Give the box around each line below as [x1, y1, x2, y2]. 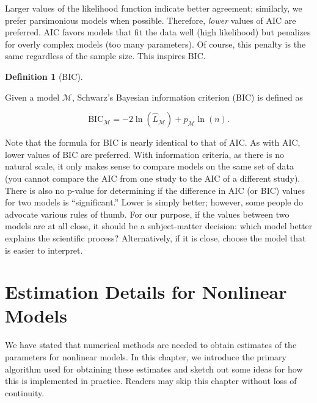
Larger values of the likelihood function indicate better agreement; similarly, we [5, 2, 302, 14]
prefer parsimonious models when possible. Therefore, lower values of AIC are [5, 13, 296, 26]
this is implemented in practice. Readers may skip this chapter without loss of [5, 374, 297, 387]
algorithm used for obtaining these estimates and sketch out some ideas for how [5, 362, 303, 375]
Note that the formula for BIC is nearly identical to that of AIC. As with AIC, [5, 136, 301, 149]
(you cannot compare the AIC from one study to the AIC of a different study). [5, 171, 301, 184]
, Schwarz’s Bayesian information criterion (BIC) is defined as [71, 90, 303, 103]
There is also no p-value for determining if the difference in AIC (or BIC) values [5, 184, 305, 196]
